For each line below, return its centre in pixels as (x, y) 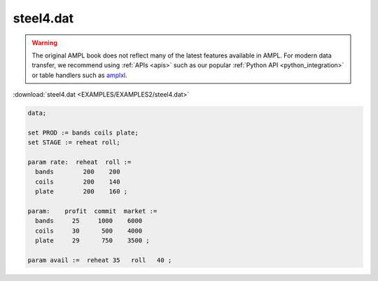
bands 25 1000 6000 (89, 221)
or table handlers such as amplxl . (79, 75)
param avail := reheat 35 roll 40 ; (100, 260)
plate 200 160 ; (82, 192)
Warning (44, 43)
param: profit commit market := (92, 211)
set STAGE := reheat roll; (74, 143)
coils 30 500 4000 (89, 231)
